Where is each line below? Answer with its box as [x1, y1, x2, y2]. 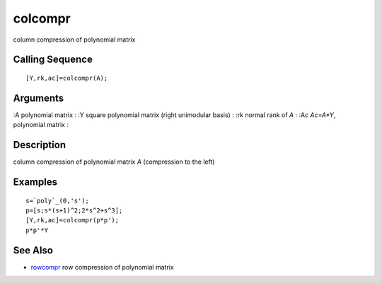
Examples [13, 176, 58, 188]
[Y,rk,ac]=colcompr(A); [25, 74, 108, 82]
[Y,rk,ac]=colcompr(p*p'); [25, 216, 120, 224]
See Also [13, 244, 53, 256]
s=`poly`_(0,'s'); [25, 196, 90, 205]
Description [13, 139, 66, 151]
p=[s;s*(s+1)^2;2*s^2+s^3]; [25, 206, 123, 215]
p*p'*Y [25, 226, 49, 234]
